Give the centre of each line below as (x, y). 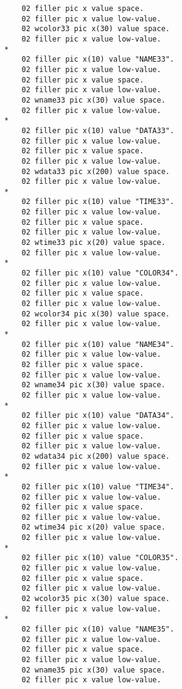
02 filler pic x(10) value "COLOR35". (100, 558)
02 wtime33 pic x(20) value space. (93, 243)
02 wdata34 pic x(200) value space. (96, 456)
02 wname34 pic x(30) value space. (93, 385)
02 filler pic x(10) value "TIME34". (98, 487)
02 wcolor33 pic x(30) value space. (96, 29)
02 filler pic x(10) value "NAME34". (98, 344)
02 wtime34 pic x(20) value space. (93, 527)
